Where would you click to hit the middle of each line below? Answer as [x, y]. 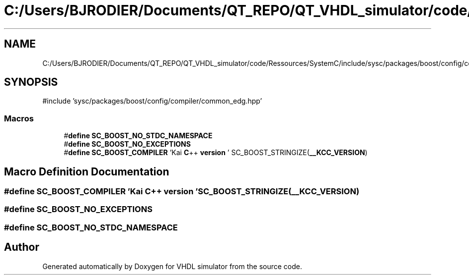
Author [22, 247]
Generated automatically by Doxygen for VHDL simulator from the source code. [172, 266]
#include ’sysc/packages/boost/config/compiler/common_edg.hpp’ [152, 101]
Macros [19, 118]
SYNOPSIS [31, 82]
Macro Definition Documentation [87, 171]
